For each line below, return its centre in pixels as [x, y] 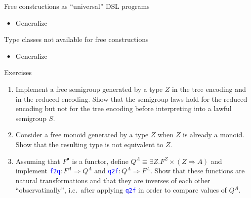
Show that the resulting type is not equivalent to [89, 144]
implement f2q [38, 171]
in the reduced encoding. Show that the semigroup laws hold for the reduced [131, 99]
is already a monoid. [213, 135]
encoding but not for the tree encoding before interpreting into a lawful [124, 108]
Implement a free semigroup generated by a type [89, 89]
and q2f [106, 171]
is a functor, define [100, 161]
